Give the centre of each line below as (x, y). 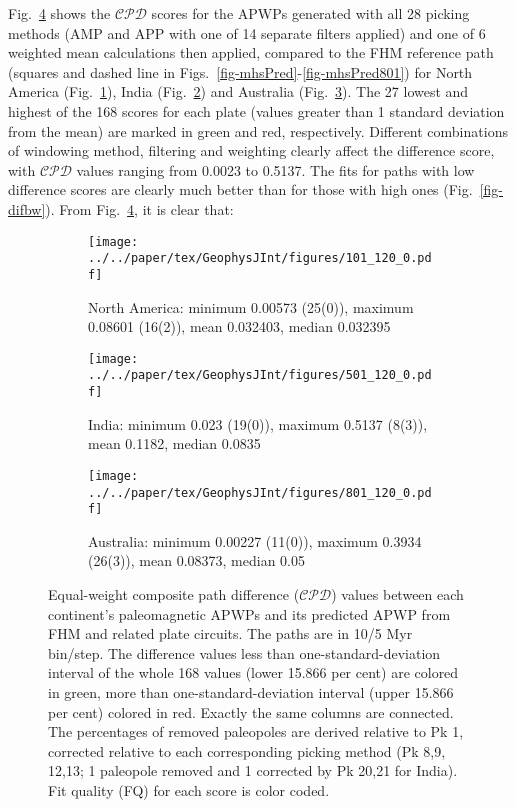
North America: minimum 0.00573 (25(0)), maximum (251, 306)
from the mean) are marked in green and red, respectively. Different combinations (258, 130)
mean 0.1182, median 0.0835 (174, 443)
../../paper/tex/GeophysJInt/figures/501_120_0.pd (260, 375)
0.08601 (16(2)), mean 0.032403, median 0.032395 (239, 326)
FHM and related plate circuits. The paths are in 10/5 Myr (230, 633)
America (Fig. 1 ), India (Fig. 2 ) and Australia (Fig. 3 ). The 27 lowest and (238, 91)
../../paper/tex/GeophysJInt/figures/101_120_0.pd (260, 258)
